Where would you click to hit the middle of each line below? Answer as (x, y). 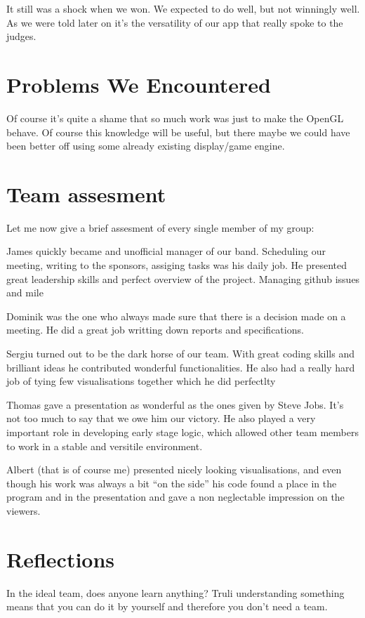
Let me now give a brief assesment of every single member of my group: (160, 227)
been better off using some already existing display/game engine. (146, 146)
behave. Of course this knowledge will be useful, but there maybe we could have (178, 132)
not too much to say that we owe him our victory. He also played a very (161, 418)
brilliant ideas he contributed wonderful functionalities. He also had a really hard (181, 367)
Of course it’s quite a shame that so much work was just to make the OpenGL (175, 118)
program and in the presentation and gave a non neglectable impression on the (175, 497)
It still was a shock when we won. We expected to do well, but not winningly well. (183, 8)
